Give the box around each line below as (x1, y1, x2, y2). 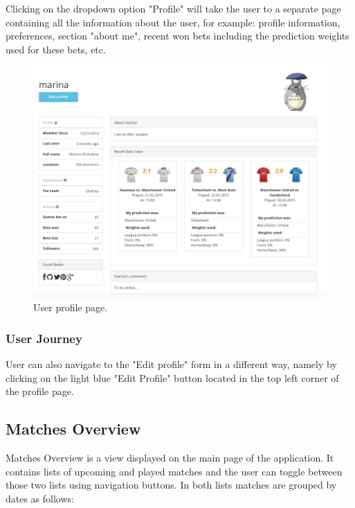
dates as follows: (6, 491, 74, 505)
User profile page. (33, 300, 108, 315)
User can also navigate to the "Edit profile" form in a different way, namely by (6, 356, 337, 371)
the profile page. (6, 384, 74, 398)
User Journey (6, 329, 82, 347)
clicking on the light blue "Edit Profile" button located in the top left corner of (6, 370, 339, 385)
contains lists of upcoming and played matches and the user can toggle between (6, 464, 343, 478)
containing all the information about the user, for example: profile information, (6, 15, 340, 29)
